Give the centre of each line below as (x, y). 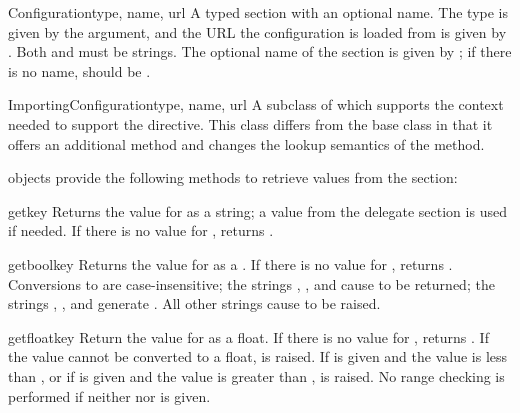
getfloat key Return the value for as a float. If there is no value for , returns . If (248, 336)
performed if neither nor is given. (109, 395)
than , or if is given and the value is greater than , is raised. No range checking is (256, 375)
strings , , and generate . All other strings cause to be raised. (194, 303)
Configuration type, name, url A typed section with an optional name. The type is (258, 12)
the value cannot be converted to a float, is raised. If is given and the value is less (258, 356)
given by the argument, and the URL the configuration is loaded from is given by (257, 31)
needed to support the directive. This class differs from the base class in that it (250, 123)
